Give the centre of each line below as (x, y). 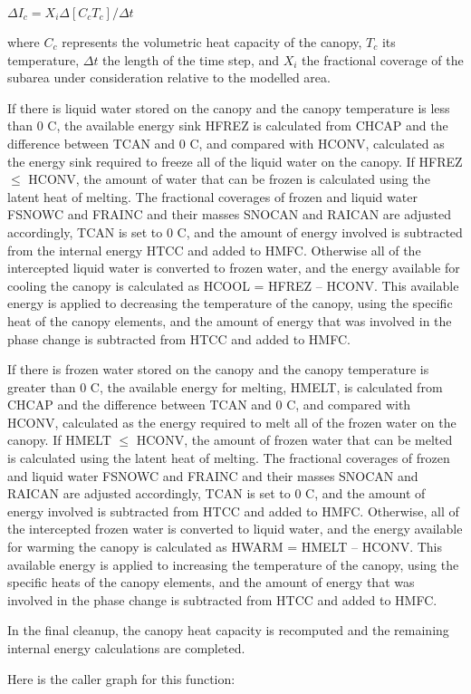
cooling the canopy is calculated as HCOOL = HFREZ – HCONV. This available (233, 285)
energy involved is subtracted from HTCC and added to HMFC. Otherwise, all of (233, 511)
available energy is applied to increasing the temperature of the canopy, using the (233, 564)
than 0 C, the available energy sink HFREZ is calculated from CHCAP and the (228, 125)
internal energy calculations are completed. (126, 648)
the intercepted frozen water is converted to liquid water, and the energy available (235, 529)
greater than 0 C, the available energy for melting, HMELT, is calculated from (225, 386)
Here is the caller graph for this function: (121, 678)
